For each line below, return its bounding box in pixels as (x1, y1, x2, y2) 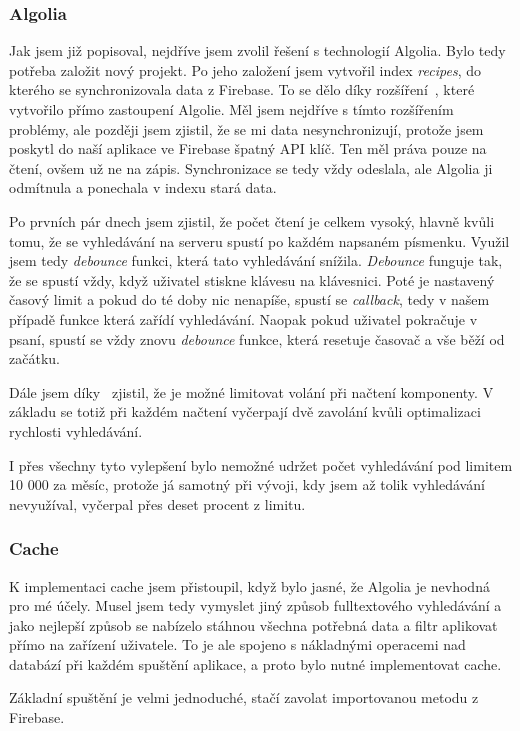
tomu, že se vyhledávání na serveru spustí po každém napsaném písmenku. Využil (9, 230, 510, 251)
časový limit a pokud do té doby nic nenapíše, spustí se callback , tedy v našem (9, 289, 490, 310)
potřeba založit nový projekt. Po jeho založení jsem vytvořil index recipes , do (9, 59, 481, 80)
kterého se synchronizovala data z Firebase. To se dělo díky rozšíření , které (9, 79, 475, 100)
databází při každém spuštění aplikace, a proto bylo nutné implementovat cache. (9, 653, 502, 674)
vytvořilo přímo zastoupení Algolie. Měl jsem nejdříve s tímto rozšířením (9, 99, 454, 119)
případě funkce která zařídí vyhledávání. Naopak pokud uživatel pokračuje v (9, 308, 478, 329)
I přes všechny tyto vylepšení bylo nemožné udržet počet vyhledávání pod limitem (9, 454, 513, 475)
